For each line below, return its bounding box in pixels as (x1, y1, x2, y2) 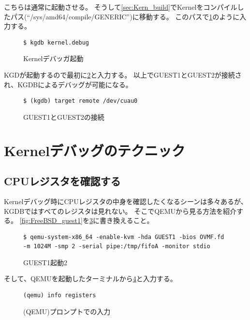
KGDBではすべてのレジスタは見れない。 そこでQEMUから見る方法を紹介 (4, 206, 236, 216)
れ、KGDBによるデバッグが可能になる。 (4, 79, 132, 89)
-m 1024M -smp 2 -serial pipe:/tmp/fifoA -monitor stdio (23, 243, 210, 250)
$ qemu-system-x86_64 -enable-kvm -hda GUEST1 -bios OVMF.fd (23, 233, 224, 240)
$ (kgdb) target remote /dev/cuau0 (23, 97, 138, 105)
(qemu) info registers (23, 292, 96, 299)
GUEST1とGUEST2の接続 (23, 112, 104, 122)
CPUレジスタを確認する (4, 174, 121, 189)
